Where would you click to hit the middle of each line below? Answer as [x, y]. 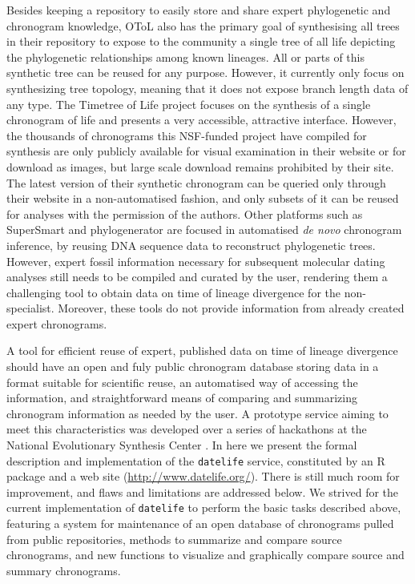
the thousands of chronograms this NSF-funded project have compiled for [187, 135]
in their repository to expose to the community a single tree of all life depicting [201, 41]
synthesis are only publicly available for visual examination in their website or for [206, 151]
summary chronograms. [64, 570]
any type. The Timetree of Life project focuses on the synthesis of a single [189, 104]
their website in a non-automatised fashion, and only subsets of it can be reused [203, 198]
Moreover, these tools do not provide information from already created [231, 308]
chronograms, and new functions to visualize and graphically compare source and [205, 555]
